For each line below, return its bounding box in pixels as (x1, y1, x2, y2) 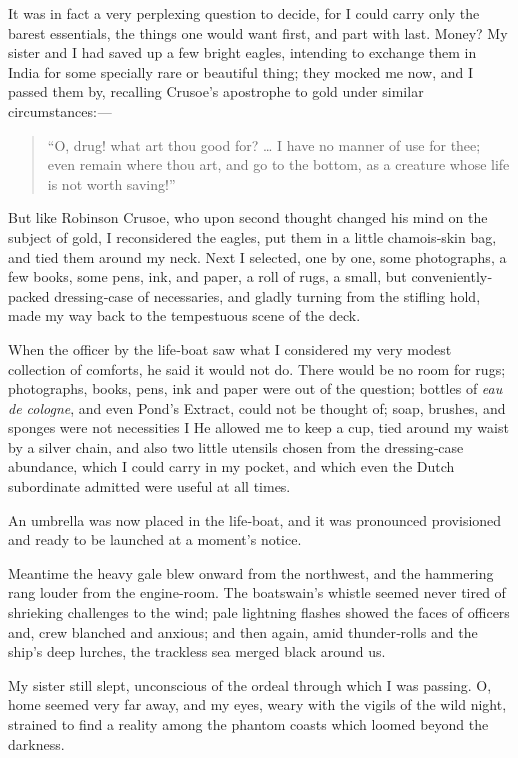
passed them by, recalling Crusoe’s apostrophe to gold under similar (8, 81, 424, 102)
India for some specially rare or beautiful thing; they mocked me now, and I (8, 61, 474, 82)
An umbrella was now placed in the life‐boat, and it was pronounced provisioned (8, 509, 502, 530)
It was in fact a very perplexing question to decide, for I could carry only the (8, 3, 480, 23)
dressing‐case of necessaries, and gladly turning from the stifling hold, (54, 285, 481, 306)
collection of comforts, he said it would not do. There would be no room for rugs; (8, 358, 506, 379)
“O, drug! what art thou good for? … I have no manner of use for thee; (47, 134, 481, 155)
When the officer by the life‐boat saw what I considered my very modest (8, 338, 452, 359)
